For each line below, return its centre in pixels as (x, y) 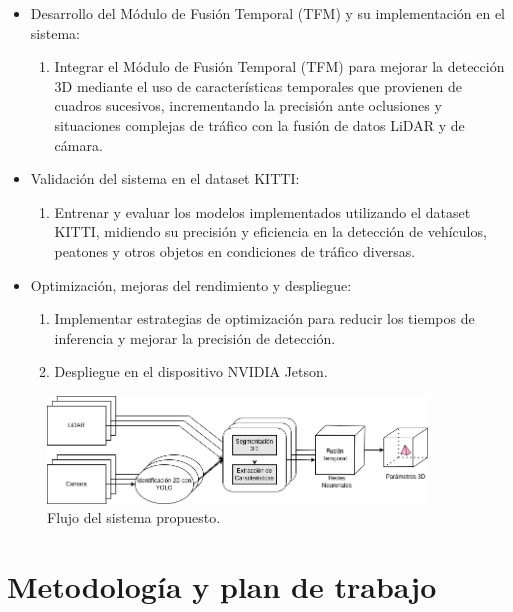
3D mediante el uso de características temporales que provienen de (258, 85)
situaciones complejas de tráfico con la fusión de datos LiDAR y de (259, 124)
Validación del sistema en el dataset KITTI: (165, 178)
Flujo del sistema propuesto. (134, 517)
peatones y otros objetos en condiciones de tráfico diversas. (235, 250)
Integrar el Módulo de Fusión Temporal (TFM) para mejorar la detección (279, 66)
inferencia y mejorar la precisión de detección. (195, 337)
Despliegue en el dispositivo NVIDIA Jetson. (191, 371)
